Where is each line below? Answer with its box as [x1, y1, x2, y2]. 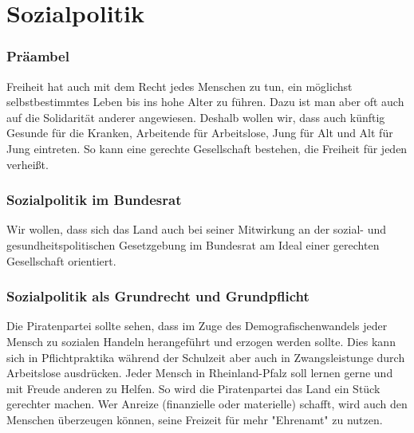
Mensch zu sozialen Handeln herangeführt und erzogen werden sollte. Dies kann [6, 333, 396, 349]
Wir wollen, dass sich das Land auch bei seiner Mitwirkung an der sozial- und [6, 221, 387, 238]
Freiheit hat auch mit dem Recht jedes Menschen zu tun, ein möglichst [6, 77, 353, 94]
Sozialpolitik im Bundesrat [6, 190, 182, 210]
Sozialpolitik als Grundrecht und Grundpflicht [6, 286, 310, 306]
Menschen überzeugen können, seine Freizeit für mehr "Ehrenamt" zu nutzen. [6, 411, 383, 427]
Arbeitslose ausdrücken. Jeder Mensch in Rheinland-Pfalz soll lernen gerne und [6, 364, 393, 381]
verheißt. [6, 155, 49, 172]
